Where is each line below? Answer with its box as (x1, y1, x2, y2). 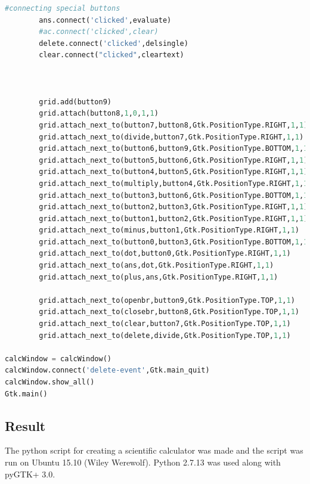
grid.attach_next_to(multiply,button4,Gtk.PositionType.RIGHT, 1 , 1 (39, 179, 308, 188)
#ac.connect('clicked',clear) (39, 27, 159, 36)
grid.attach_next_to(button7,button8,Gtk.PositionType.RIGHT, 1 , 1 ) (39, 120, 308, 129)
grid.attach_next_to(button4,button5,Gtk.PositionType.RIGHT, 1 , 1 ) (39, 167, 308, 176)
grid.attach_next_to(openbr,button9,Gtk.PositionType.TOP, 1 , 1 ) (39, 296, 295, 305)
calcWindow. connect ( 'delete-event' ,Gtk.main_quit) (5, 366, 210, 375)
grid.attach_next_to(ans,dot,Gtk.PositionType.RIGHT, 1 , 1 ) (39, 261, 274, 270)
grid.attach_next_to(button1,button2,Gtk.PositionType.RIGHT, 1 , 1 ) (39, 214, 308, 223)
